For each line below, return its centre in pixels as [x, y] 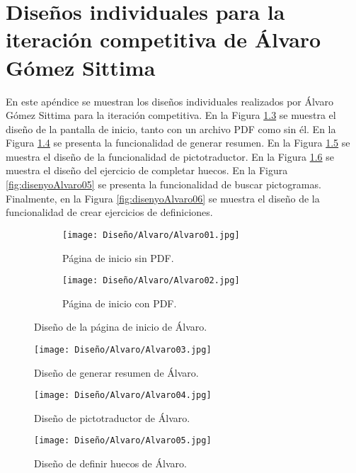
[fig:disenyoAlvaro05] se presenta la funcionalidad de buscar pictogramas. [163, 184]
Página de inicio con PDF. [120, 303]
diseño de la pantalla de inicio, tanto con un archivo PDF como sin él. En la [171, 129]
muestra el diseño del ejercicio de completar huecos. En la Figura [147, 170]
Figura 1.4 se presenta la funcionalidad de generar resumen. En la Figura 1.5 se [178, 143]
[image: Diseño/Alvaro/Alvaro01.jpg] [151, 235]
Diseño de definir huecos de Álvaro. [110, 463]
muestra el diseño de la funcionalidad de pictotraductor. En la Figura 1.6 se [170, 156]
